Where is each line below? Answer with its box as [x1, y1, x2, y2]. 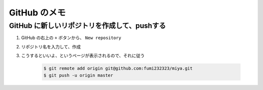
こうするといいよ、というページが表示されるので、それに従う [21, 53, 145, 59]
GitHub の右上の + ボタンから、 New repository [21, 35, 121, 41]
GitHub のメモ [9, 7, 66, 18]
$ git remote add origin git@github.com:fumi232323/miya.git [43, 66, 193, 71]
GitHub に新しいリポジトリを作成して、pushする [9, 21, 166, 30]
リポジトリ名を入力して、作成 [21, 44, 81, 49]
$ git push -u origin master [43, 73, 113, 78]
